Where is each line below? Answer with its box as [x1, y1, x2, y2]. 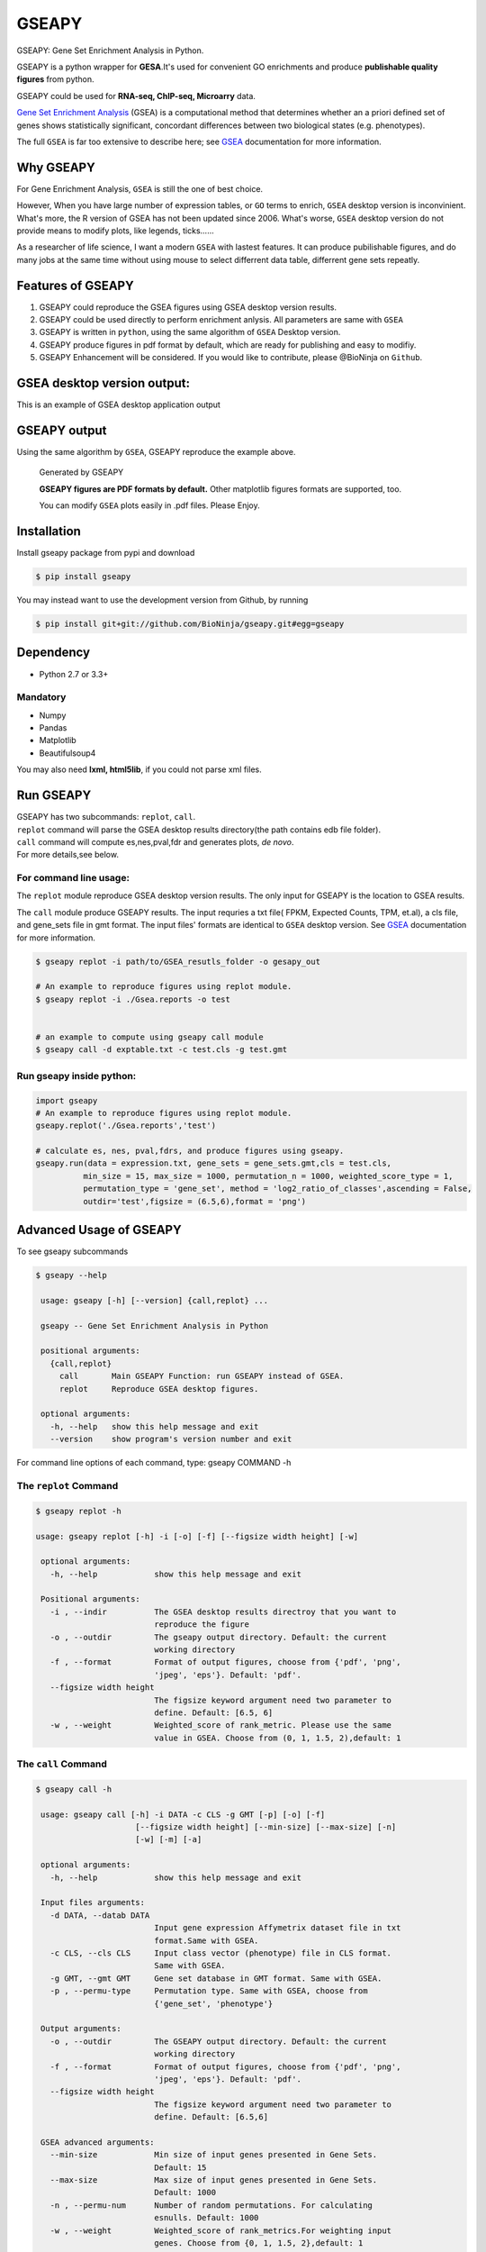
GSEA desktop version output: [16, 376, 191, 391]
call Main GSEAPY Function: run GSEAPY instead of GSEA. [58, 1371, 345, 1382]
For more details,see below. [16, 849, 119, 860]
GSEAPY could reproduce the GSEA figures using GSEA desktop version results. [39, 302, 337, 313]
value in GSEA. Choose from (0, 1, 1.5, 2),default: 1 [154, 1732, 401, 1743]
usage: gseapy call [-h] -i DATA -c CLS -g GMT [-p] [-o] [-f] [40, 1809, 326, 1820]
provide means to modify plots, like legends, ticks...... [16, 225, 215, 236]
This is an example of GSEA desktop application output [16, 399, 220, 410]
